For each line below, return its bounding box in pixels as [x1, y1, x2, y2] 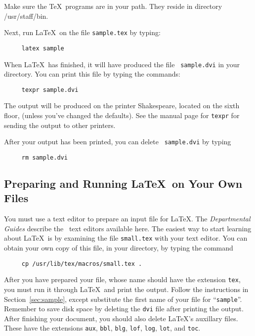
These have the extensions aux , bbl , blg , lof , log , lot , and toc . [4, 323, 201, 333]
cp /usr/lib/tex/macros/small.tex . [21, 260, 142, 267]
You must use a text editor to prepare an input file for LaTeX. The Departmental [4, 213, 251, 224]
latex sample [21, 44, 64, 52]
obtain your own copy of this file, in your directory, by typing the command [4, 243, 233, 252]
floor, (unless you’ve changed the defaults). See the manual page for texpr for [4, 110, 240, 120]
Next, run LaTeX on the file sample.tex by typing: [4, 27, 161, 38]
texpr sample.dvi [21, 86, 79, 93]
